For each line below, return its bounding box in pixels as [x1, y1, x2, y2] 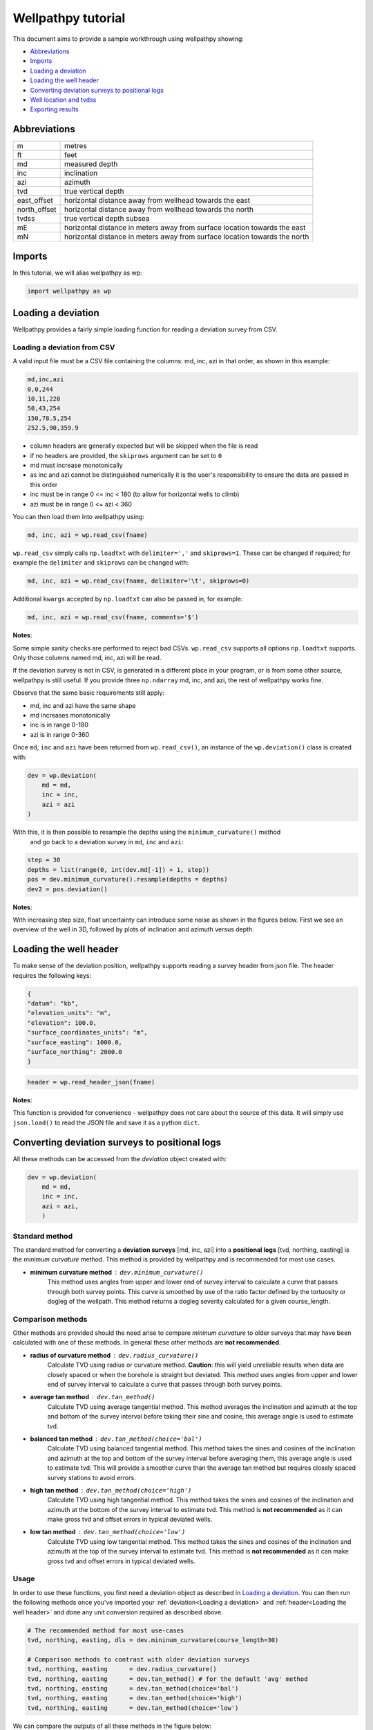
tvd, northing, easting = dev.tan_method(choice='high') [27, 1694, 242, 1702]
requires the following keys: [12, 971, 92, 979]
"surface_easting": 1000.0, [27, 1038, 122, 1046]
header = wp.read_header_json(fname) [27, 1078, 155, 1086]
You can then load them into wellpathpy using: [12, 512, 145, 520]
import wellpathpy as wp [27, 287, 112, 295]
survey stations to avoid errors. [47, 1473, 136, 1482]
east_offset [17, 196, 53, 206]
